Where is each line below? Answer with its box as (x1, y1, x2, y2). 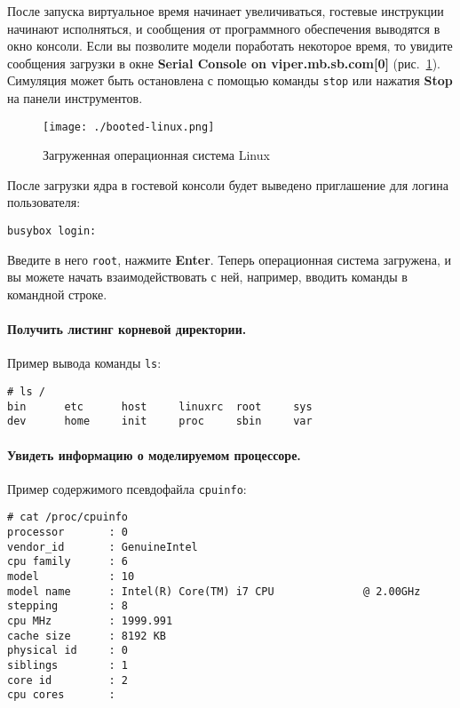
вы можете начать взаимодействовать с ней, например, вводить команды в (7, 267, 408, 286)
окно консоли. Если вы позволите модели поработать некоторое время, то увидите (7, 36, 453, 55)
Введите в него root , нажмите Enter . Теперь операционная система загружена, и (7, 250, 452, 268)
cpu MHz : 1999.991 (7, 615, 173, 628)
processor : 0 (7, 526, 129, 539)
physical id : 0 (7, 644, 129, 657)
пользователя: (7, 193, 81, 211)
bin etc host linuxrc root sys (7, 400, 313, 413)
